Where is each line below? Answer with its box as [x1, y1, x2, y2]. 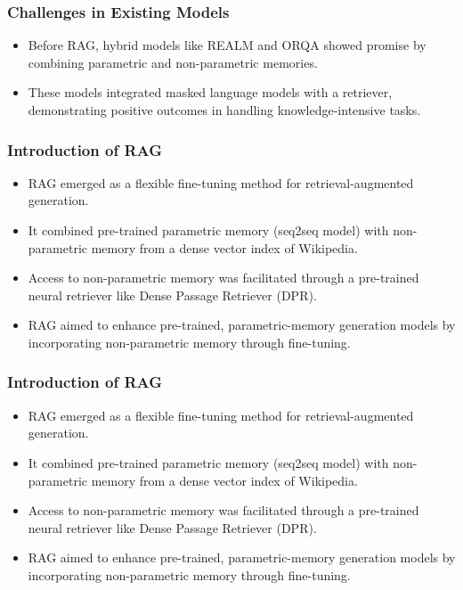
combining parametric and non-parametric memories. [28, 53, 318, 71]
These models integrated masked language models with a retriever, [28, 83, 393, 102]
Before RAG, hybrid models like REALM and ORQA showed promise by [28, 36, 426, 54]
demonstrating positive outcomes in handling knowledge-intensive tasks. [28, 101, 421, 119]
